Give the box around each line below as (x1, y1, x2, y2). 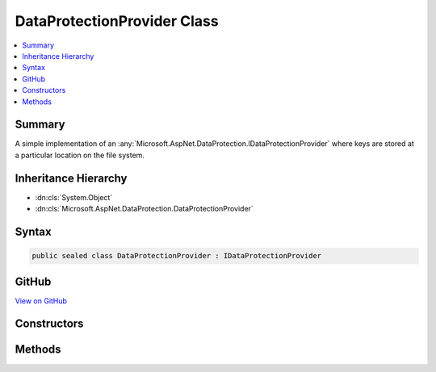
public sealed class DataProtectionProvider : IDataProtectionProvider (31, 251, 322, 261)
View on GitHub (15, 295, 68, 306)
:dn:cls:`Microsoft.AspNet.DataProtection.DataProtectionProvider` (35, 204, 254, 214)
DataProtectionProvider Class (15, 12, 219, 30)
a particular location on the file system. (15, 150, 145, 160)
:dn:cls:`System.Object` (35, 192, 113, 202)
